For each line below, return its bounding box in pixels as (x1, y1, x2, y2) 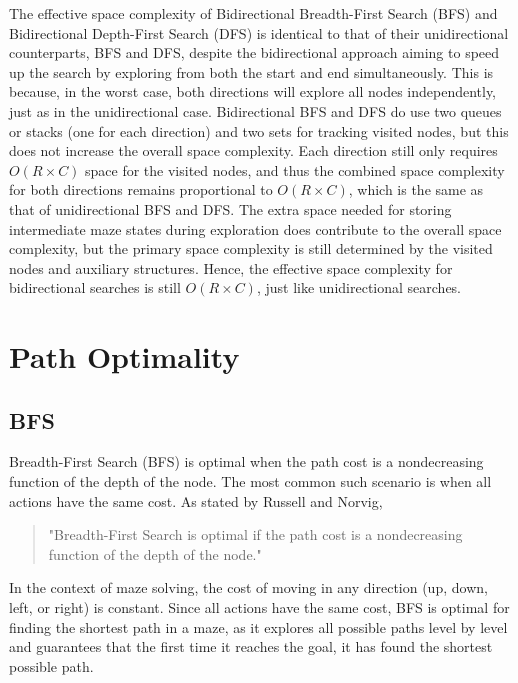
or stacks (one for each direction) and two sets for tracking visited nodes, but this (9, 120, 509, 141)
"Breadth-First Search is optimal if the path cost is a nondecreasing (48, 524, 463, 545)
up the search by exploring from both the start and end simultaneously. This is (9, 61, 494, 82)
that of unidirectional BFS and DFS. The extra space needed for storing (9, 198, 452, 219)
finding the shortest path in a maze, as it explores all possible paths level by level (9, 616, 508, 637)
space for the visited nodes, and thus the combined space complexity (85, 159, 505, 180)
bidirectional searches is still (9, 277, 181, 298)
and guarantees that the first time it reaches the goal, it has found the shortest (9, 636, 493, 657)
